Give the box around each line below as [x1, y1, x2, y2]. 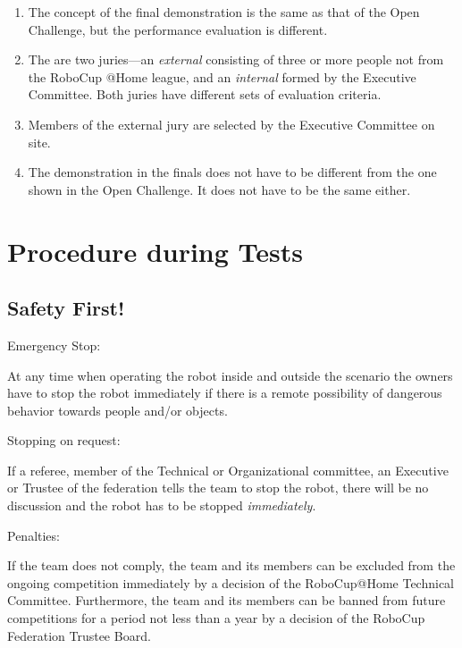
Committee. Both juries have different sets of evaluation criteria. [28, 85, 382, 104]
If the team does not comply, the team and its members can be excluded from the [7, 556, 456, 575]
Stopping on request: [7, 431, 121, 450]
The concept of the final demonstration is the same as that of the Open [28, 3, 420, 21]
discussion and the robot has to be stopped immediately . [7, 496, 316, 515]
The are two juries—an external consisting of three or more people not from [28, 50, 444, 69]
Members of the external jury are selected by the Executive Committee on [28, 114, 435, 133]
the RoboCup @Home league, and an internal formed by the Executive [28, 67, 416, 86]
